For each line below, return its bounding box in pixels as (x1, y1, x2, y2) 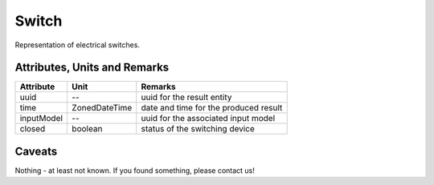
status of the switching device (141, 123, 255, 135)
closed (19, 123, 46, 135)
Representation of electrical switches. (14, 40, 141, 50)
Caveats (14, 144, 58, 158)
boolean (72, 123, 103, 135)
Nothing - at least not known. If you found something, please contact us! (14, 165, 255, 175)
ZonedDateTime (72, 103, 133, 114)
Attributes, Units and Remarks (14, 61, 170, 74)
